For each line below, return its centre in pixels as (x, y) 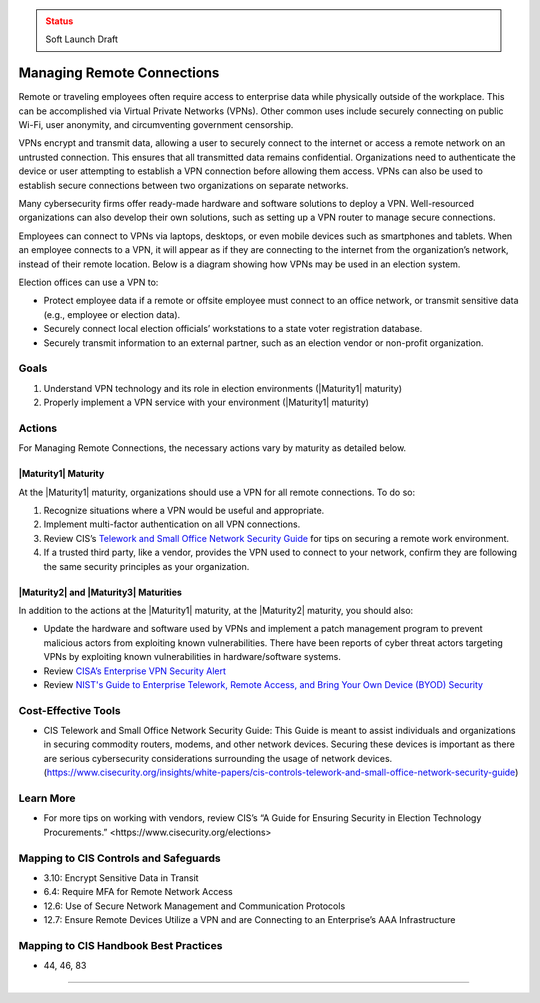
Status (59, 21)
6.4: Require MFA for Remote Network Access (138, 892)
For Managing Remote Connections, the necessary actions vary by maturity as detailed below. (212, 448)
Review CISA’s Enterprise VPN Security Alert (135, 671)
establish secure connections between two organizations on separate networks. (183, 185)
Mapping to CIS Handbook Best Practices (120, 945)
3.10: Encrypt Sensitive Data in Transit (121, 877)
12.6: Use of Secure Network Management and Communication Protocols (194, 906)
